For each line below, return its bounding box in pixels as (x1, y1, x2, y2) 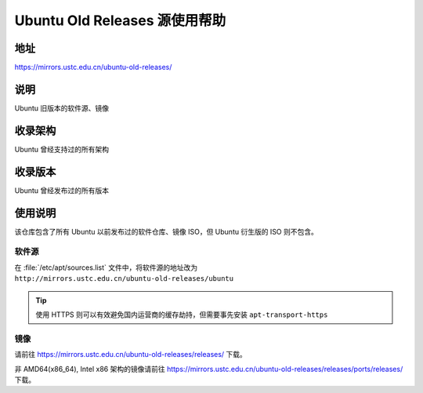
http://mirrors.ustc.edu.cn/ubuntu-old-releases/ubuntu (14, 275, 234, 283)
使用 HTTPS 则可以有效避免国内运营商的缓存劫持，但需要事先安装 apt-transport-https (35, 310, 328, 319)
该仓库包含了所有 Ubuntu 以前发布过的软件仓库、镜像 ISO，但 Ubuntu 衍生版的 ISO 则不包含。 (14, 227, 319, 236)
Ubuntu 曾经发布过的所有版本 (14, 185, 110, 195)
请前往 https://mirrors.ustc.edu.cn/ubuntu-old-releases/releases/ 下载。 (14, 350, 247, 359)
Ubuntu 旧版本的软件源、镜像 (14, 103, 110, 113)
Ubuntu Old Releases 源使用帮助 (14, 12, 226, 29)
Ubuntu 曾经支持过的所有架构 (14, 144, 110, 154)
